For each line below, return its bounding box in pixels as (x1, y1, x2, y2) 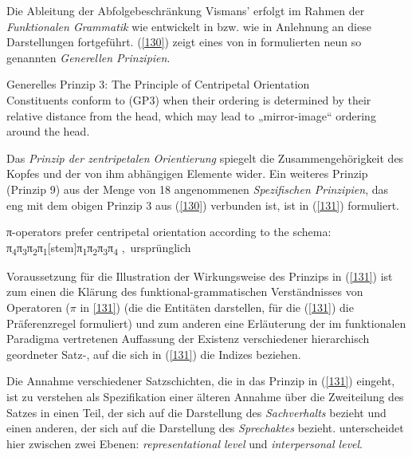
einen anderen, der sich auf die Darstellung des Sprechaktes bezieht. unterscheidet (6, 420, 404, 436)
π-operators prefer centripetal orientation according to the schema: (6, 223, 332, 240)
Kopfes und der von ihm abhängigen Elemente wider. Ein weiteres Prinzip (6, 165, 368, 182)
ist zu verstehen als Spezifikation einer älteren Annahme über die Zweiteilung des (6, 388, 404, 404)
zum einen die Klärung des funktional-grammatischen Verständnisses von (6, 283, 363, 300)
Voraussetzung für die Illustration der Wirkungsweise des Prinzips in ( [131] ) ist (6, 267, 393, 284)
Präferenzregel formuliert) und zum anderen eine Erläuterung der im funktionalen (6, 314, 406, 331)
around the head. (6, 123, 90, 140)
